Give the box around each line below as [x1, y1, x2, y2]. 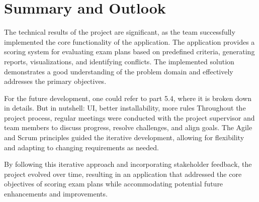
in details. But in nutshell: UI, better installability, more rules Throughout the [4, 103, 246, 113]
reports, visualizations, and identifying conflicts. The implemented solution [4, 56, 234, 66]
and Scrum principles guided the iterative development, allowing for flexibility [4, 132, 244, 143]
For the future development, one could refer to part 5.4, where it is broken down [4, 92, 252, 103]
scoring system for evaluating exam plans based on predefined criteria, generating [4, 46, 255, 57]
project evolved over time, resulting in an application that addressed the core [4, 168, 242, 179]
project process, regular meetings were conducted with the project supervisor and [4, 112, 255, 123]
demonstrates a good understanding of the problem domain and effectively [4, 66, 233, 76]
